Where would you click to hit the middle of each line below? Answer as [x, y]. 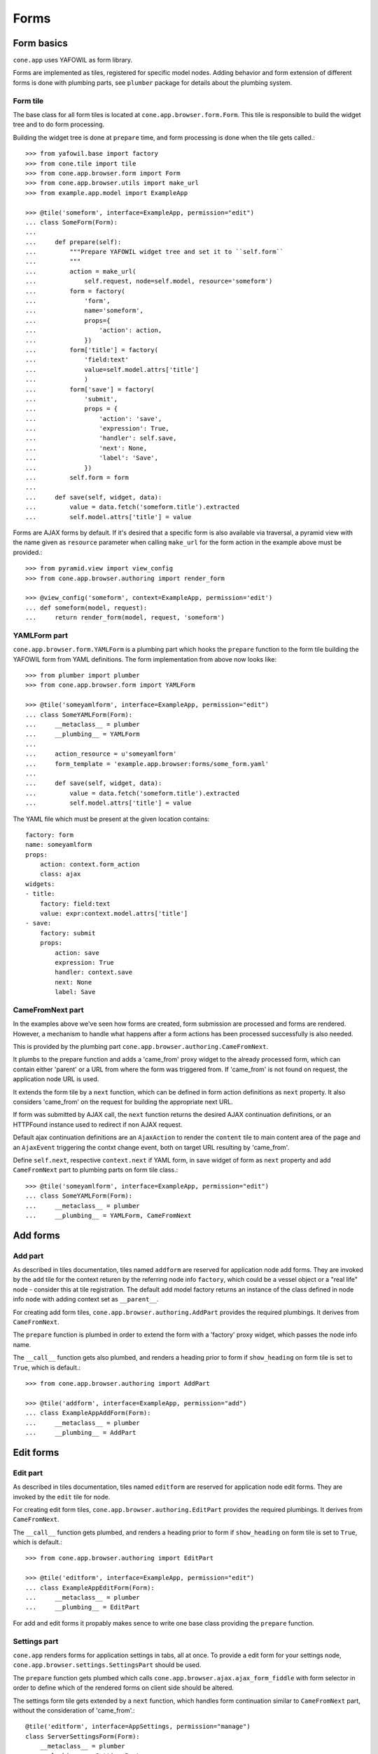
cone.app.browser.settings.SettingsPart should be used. [107, 1665]
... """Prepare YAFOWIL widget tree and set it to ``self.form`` [155, 252]
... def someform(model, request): [86, 608]
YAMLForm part [41, 635]
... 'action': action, [94, 330]
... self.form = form [77, 478]
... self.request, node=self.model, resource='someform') [149, 281]
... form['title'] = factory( [92, 350]
